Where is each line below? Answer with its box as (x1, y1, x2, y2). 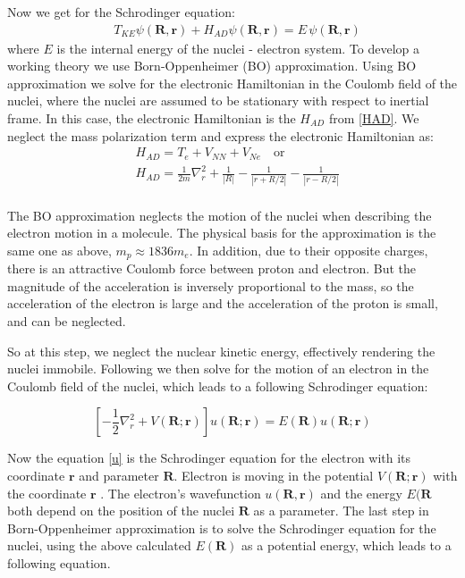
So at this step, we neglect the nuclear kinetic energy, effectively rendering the (7, 341, 435, 360)
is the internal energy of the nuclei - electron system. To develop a (56, 38, 420, 57)
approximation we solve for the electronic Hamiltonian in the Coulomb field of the (7, 73, 458, 92)
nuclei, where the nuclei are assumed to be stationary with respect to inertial (7, 91, 429, 110)
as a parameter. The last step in (253, 501, 429, 520)
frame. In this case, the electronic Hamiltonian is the (7, 109, 296, 127)
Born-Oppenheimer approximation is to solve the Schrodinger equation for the (7, 518, 436, 537)
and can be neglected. (7, 311, 126, 330)
